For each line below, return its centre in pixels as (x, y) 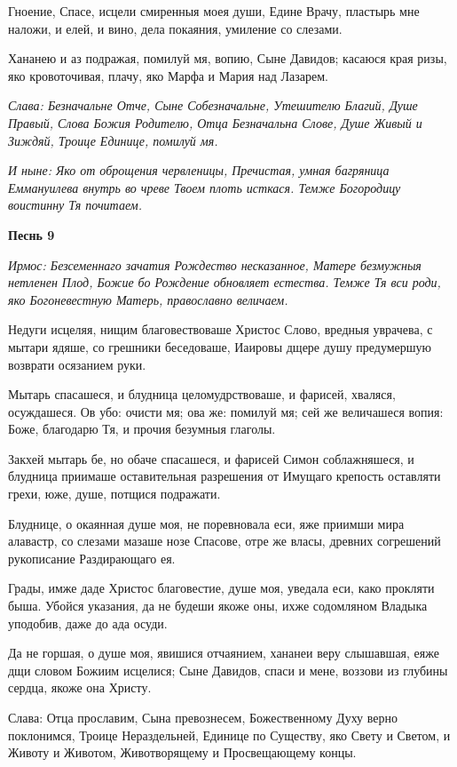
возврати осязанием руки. (77, 364)
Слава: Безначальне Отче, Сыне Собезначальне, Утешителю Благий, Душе (213, 105)
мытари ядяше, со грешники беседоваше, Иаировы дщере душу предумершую (220, 346)
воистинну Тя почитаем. (75, 205)
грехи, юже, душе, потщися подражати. (114, 494)
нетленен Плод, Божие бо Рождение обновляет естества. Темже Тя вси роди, (225, 282)
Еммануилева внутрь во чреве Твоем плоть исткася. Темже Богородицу (205, 187)
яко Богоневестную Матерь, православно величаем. (148, 299)
